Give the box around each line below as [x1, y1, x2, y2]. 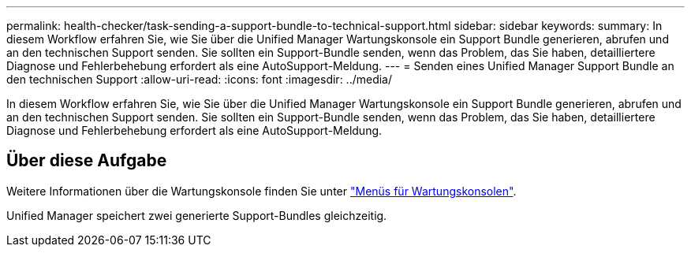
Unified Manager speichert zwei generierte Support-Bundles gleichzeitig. [6, 208, 387, 222]
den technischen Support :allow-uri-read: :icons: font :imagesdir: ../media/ [6, 73, 393, 86]
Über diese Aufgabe [6, 151, 167, 171]
